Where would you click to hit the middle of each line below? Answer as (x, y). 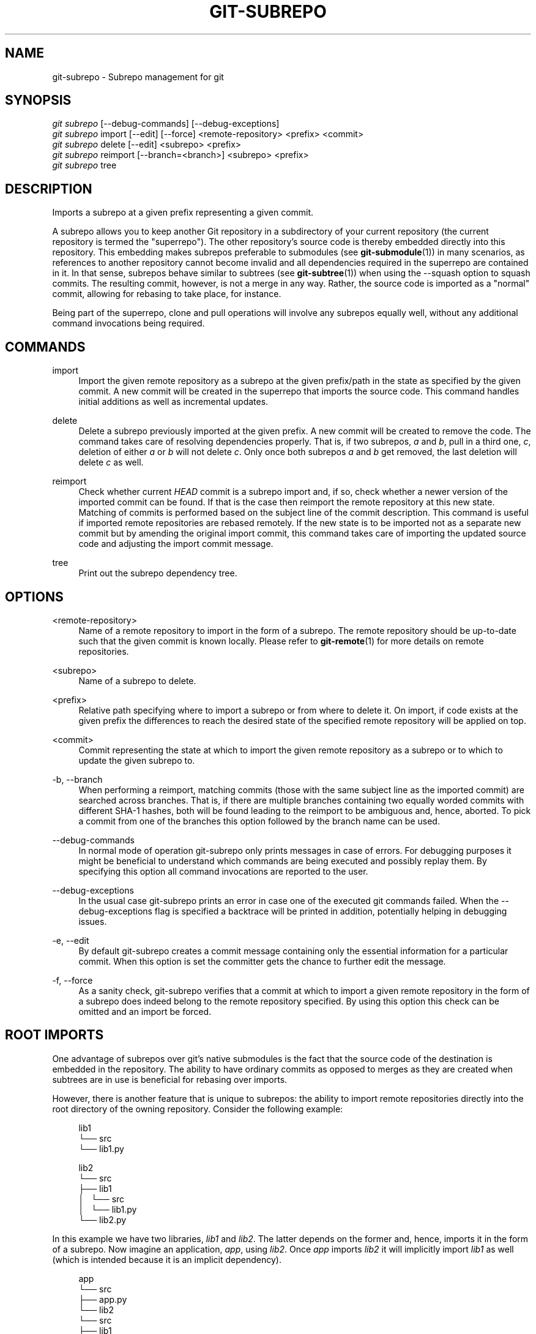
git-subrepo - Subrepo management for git (138, 77)
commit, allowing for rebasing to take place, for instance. (167, 294)
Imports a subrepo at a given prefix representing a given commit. (183, 213)
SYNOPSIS (38, 100)
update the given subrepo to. (137, 760)
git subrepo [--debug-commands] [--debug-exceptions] (166, 124)
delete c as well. (111, 462)
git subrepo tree (84, 165)
